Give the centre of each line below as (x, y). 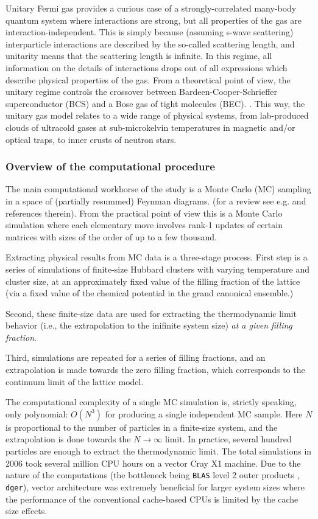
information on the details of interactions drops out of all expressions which (147, 67)
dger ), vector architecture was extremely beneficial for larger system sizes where (155, 486)
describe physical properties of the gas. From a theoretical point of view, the (148, 79)
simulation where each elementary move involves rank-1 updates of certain (144, 225)
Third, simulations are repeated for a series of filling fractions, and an (136, 357)
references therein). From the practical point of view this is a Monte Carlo (144, 213)
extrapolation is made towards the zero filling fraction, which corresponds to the (155, 370)
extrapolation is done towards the (68, 439)
